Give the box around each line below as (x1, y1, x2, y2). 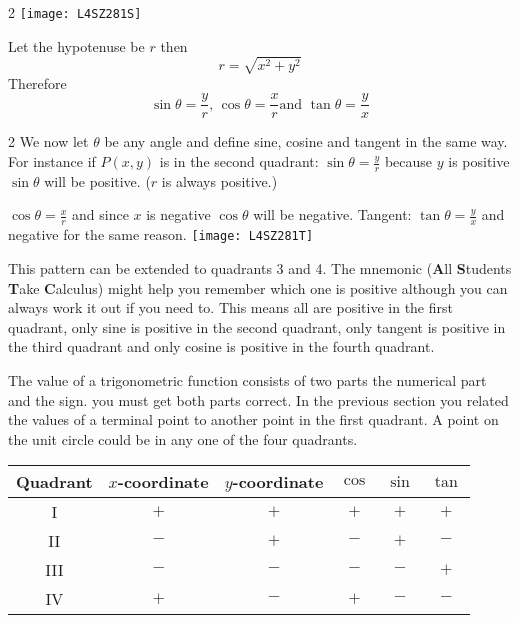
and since (71, 204, 129, 225)
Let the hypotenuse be (8, 35, 145, 56)
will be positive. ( (44, 170, 151, 191)
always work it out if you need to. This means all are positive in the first (8, 297, 453, 318)
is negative (146, 204, 211, 225)
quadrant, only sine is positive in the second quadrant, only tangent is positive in (8, 316, 506, 337)
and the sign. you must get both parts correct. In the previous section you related (8, 389, 509, 410)
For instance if (8, 151, 96, 172)
